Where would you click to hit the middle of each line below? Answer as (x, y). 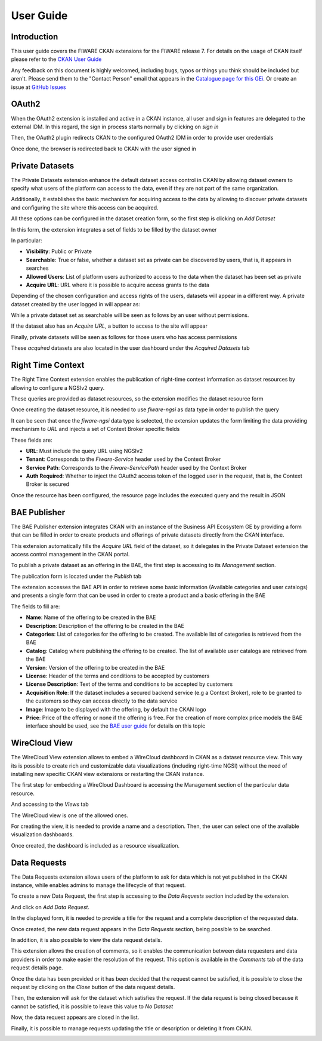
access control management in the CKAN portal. (70, 554)
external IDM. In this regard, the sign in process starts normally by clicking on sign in (115, 127)
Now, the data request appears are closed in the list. (75, 1017)
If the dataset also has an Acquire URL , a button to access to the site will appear (109, 326)
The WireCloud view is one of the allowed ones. (70, 815)
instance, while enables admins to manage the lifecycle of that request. (98, 885)
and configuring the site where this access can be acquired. (85, 207)
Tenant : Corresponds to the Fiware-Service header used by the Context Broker (123, 459)
